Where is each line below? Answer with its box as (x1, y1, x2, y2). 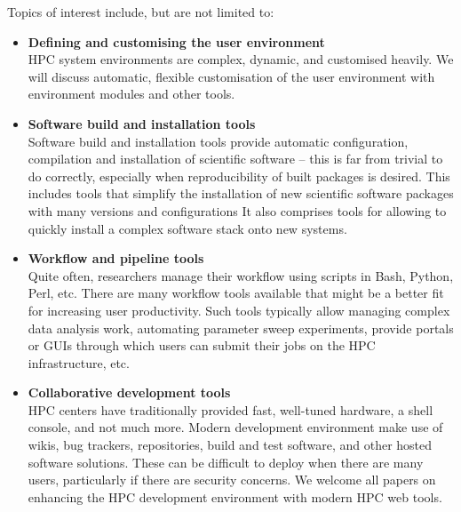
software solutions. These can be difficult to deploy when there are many (28, 452, 424, 471)
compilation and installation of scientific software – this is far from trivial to (28, 149, 443, 168)
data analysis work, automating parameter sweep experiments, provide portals (28, 318, 454, 337)
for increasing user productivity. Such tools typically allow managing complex (28, 300, 450, 319)
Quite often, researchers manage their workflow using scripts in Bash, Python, (28, 266, 454, 284)
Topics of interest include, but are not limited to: (7, 3, 274, 20)
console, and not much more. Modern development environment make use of (28, 418, 443, 436)
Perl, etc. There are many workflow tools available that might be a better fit (28, 284, 444, 302)
